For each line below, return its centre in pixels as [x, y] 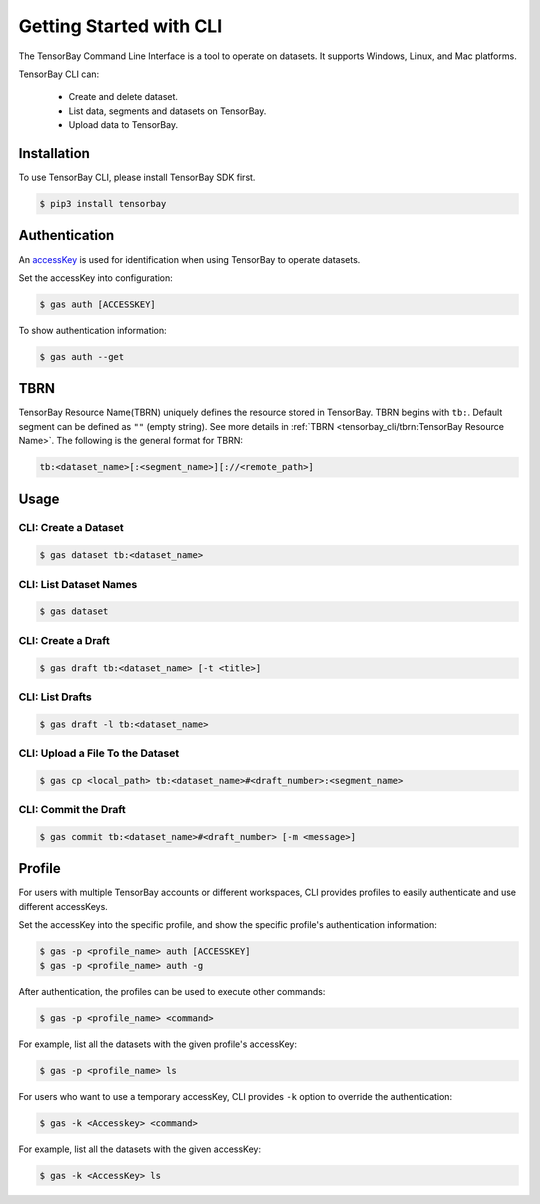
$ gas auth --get [82, 356]
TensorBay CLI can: [59, 74]
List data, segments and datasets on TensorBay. [167, 111]
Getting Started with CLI [120, 26]
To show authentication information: [92, 330]
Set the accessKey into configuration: [96, 277]
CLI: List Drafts [55, 697]
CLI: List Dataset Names [78, 584]
